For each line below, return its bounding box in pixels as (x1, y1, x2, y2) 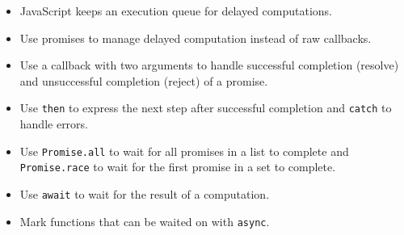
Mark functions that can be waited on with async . (19, 212, 270, 229)
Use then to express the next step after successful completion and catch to (19, 99, 392, 116)
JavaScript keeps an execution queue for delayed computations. (19, 2, 332, 19)
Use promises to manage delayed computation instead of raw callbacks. (19, 29, 372, 46)
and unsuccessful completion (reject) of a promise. (19, 72, 268, 89)
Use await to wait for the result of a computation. (19, 185, 270, 202)
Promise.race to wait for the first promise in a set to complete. (19, 158, 336, 175)
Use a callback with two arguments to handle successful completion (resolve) (19, 57, 399, 73)
